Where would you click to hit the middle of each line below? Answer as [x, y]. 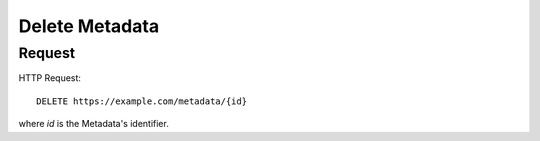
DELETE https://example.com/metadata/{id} [142, 101]
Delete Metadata [89, 26]
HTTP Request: [50, 78]
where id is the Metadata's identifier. [93, 124]
